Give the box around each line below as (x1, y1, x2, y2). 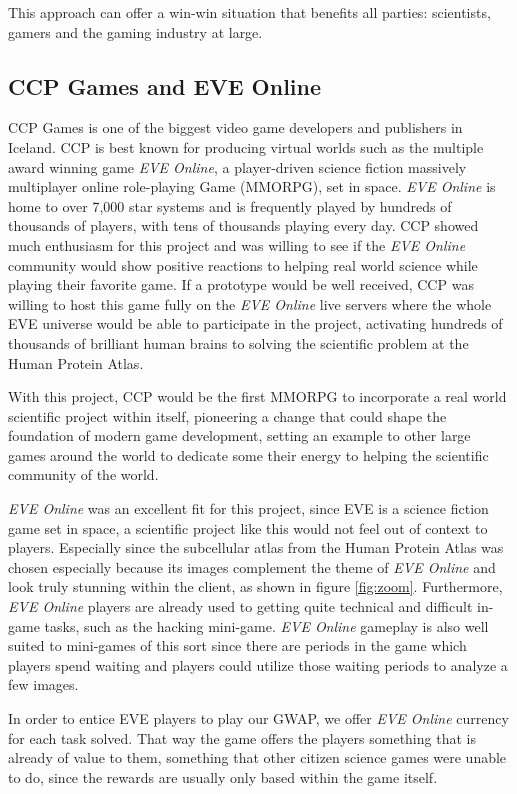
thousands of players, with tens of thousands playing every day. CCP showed (8, 215, 479, 236)
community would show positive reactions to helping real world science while (8, 254, 478, 275)
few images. (8, 674, 79, 695)
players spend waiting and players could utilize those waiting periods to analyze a (8, 654, 508, 675)
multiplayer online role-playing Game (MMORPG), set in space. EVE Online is (8, 176, 496, 197)
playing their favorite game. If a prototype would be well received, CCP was (8, 274, 474, 295)
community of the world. (8, 464, 159, 485)
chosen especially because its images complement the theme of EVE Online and (8, 556, 496, 577)
